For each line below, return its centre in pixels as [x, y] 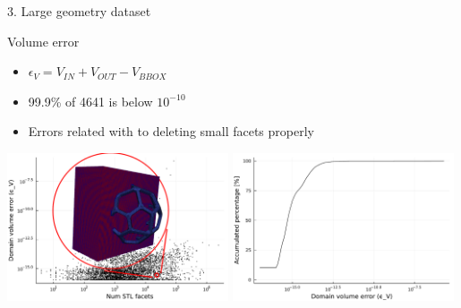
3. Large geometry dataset [79, 11]
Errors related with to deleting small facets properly [171, 131]
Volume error [43, 41]
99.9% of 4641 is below [90, 101]
